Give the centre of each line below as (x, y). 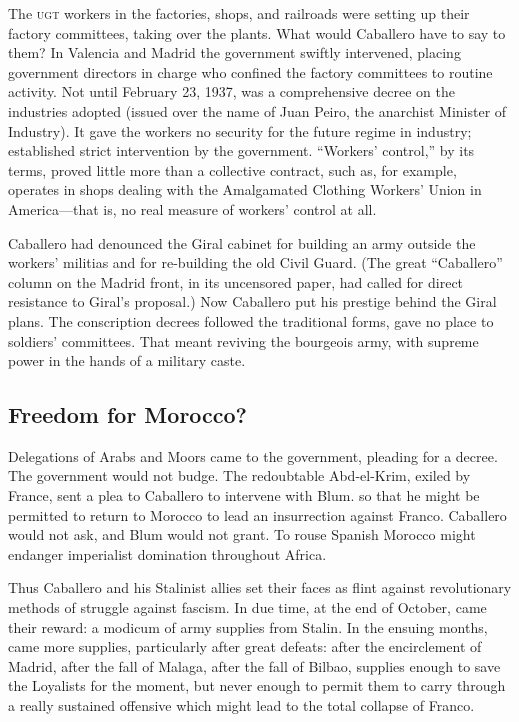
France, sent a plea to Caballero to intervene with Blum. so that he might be (244, 495)
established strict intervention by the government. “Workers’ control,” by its (241, 150)
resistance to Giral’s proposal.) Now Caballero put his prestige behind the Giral (252, 301)
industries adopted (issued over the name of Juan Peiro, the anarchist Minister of (257, 110)
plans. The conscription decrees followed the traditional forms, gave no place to (251, 320)
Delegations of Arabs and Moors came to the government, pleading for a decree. (253, 455)
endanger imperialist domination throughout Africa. (167, 553)
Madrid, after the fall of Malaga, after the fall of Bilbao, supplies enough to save (254, 665)
